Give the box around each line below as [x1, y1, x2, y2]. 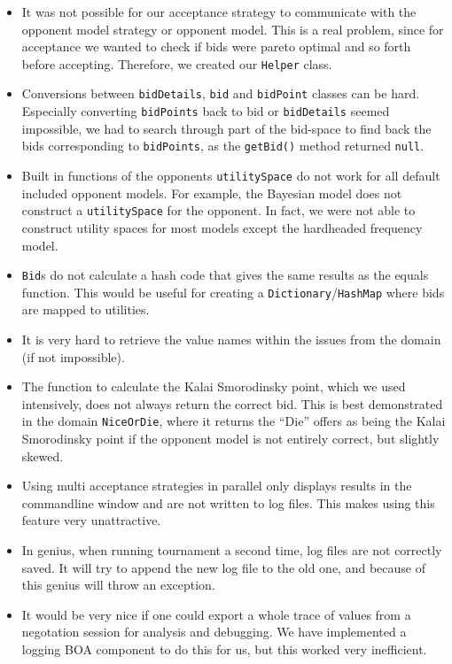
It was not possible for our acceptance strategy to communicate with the [21, 3, 417, 20]
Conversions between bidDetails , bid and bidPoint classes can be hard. [21, 84, 420, 103]
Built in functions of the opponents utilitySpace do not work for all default [21, 166, 440, 184]
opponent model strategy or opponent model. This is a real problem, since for [21, 19, 444, 38]
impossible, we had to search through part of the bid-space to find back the [21, 119, 432, 137]
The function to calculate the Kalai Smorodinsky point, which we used [21, 377, 406, 396]
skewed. [21, 446, 64, 465]
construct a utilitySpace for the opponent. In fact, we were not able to [21, 201, 416, 220]
